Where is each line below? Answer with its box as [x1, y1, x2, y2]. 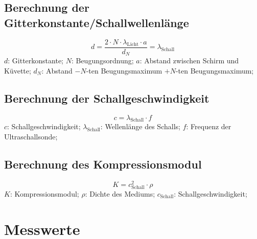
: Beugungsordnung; [71, 55, 134, 66]
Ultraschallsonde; [4, 131, 58, 141]
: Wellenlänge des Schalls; [100, 121, 180, 132]
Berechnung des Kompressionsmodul [4, 156, 202, 172]
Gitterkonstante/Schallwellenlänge [4, 14, 189, 30]
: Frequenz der [186, 121, 231, 132]
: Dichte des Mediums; [85, 188, 155, 199]
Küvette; [4, 65, 31, 76]
